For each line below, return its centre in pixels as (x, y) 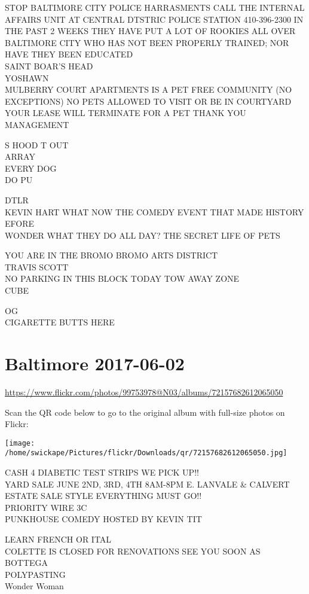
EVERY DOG (31, 168)
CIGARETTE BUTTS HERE (60, 322)
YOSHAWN (27, 77)
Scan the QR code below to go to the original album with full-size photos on (145, 412)
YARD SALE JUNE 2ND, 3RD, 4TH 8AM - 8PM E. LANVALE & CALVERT (147, 484)
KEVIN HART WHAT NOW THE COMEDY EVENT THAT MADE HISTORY (154, 211)
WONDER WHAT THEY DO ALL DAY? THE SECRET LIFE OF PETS (143, 235)
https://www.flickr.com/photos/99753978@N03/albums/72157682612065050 (144, 392)
